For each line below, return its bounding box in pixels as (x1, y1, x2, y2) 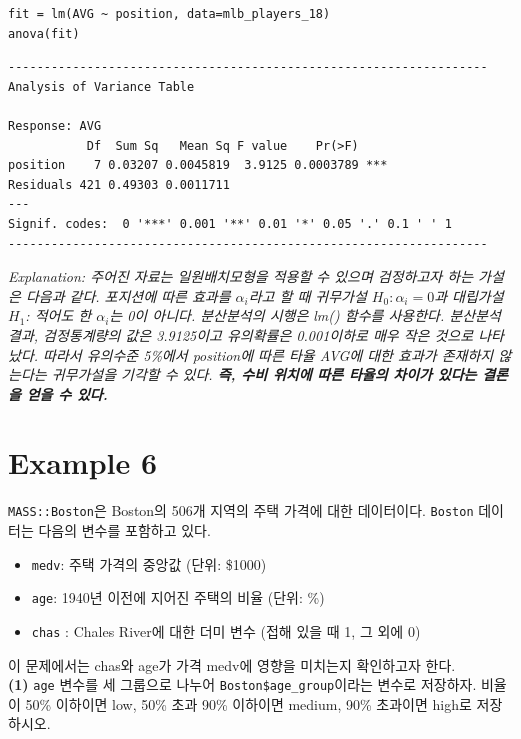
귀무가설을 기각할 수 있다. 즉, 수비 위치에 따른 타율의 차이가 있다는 (51, 364, 477, 385)
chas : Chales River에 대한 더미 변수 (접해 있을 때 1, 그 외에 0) (31, 620, 421, 641)
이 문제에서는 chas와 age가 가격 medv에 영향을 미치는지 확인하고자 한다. (8, 654, 456, 675)
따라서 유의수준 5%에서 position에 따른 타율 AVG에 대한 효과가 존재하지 (43, 344, 494, 365)
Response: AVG (8, 118, 102, 133)
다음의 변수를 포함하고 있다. (38, 520, 211, 541)
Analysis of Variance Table (8, 79, 195, 94)
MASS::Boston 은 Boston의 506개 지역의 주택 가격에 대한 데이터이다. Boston (8, 500, 474, 521)
